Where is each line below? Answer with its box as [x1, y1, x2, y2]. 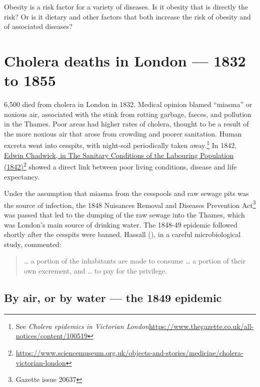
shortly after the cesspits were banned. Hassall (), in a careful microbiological [4, 229, 241, 239]
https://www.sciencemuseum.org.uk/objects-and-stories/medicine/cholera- [15, 347, 243, 357]
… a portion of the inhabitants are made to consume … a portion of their [23, 255, 246, 266]
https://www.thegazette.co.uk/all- [148, 320, 254, 331]
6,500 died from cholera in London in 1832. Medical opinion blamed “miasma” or [4, 99, 252, 109]
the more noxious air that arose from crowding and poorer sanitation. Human [4, 128, 242, 138]
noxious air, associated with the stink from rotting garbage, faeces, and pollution [4, 108, 251, 119]
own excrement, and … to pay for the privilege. [23, 265, 167, 275]
